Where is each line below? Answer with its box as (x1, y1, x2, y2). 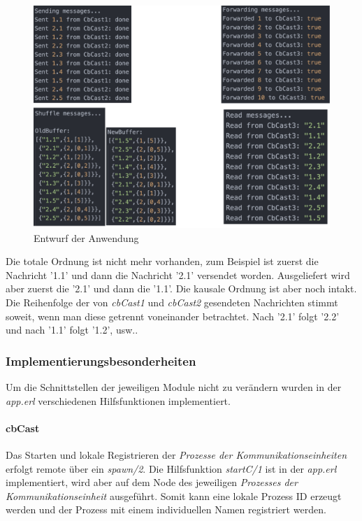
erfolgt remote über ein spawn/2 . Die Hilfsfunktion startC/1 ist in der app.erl (6, 461, 337, 476)
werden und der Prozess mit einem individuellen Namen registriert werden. (6, 502, 326, 517)
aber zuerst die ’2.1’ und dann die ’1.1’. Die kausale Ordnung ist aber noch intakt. (6, 281, 357, 296)
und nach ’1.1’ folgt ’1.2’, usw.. (6, 322, 138, 337)
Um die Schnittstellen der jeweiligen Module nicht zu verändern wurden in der (6, 379, 342, 394)
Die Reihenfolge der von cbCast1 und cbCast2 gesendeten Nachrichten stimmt (6, 294, 338, 309)
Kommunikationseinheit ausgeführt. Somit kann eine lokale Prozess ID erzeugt (6, 488, 342, 503)
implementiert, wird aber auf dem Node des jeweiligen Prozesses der (6, 475, 298, 490)
